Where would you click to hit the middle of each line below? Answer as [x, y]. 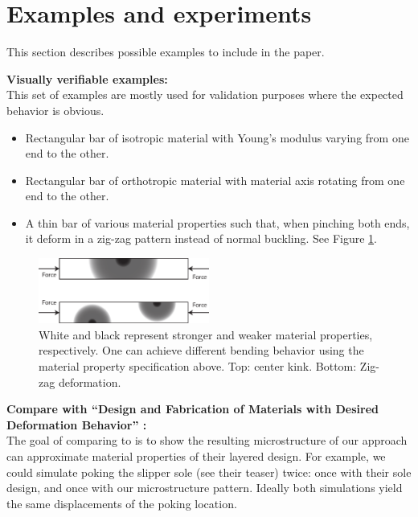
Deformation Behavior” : [77, 424]
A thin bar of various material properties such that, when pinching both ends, [217, 222]
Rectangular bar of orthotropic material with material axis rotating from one [215, 180]
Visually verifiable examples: [87, 78]
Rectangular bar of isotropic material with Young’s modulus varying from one [217, 137]
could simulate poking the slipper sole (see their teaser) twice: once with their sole [209, 472]
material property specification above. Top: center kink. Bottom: [198, 366]
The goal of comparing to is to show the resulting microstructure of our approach [207, 440]
